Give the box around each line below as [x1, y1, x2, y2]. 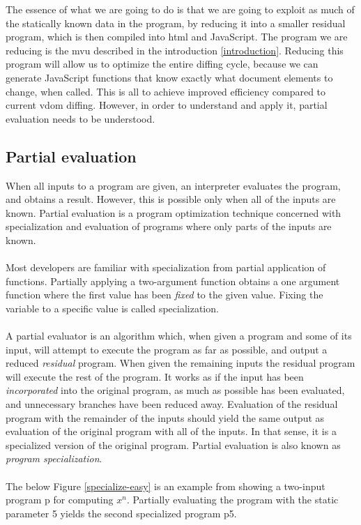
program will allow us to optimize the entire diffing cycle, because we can [6, 56, 318, 71]
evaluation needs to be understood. [6, 111, 155, 125]
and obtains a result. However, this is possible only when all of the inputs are [6, 192, 336, 206]
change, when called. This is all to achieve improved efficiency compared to [6, 84, 326, 98]
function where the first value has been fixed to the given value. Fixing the [6, 287, 323, 302]
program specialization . [6, 451, 102, 466]
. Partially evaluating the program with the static [126, 492, 339, 507]
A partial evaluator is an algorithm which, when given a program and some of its [6, 328, 352, 343]
